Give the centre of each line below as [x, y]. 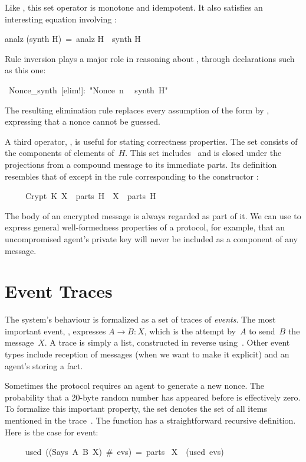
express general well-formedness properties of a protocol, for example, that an [145, 227]
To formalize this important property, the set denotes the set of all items [136, 409]
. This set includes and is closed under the [203, 153]
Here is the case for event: [52, 432]
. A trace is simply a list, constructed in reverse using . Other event [167, 342]
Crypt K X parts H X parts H [91, 196]
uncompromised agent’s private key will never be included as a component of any [151, 238]
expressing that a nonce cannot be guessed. [83, 121]
